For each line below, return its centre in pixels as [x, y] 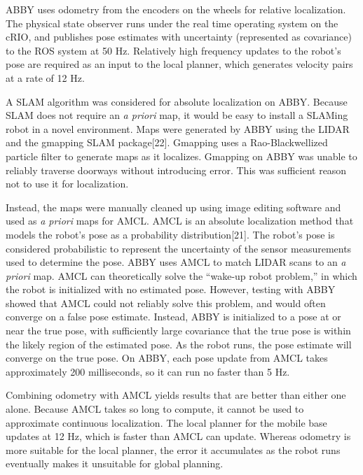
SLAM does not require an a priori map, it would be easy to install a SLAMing [177, 115]
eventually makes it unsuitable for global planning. [115, 463]
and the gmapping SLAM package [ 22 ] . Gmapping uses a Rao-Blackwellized [167, 142]
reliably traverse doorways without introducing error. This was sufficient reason [176, 170]
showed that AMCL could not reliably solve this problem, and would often [166, 303]
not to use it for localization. [67, 184]
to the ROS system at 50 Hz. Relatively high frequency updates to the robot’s [173, 50]
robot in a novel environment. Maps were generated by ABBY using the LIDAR [178, 128]
